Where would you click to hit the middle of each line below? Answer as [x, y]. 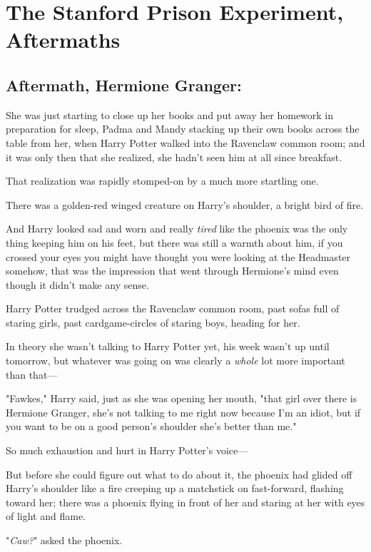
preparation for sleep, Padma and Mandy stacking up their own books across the [183, 129]
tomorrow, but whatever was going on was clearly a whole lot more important [176, 361]
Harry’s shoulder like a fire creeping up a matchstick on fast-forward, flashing [175, 488]
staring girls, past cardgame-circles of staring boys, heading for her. [153, 322]
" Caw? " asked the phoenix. [64, 540]
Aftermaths [63, 40]
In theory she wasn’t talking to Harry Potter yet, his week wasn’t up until [168, 346]
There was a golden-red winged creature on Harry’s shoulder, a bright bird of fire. [185, 204]
